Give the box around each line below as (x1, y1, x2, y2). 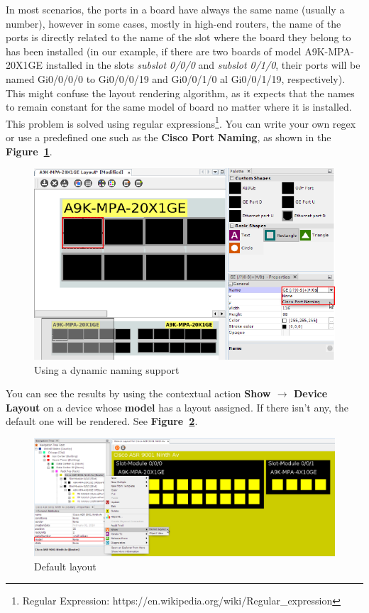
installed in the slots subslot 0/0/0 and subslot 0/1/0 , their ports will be (45, 57, 360, 72)
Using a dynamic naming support (34, 362, 180, 377)
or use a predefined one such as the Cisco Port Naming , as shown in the (6, 130, 331, 144)
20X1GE (6, 57, 43, 72)
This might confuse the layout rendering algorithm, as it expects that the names (6, 85, 355, 100)
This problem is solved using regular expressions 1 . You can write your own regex (6, 114, 356, 131)
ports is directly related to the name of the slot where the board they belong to (6, 30, 351, 45)
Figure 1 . (6, 143, 53, 158)
